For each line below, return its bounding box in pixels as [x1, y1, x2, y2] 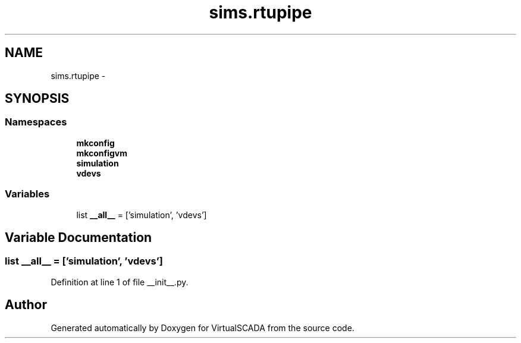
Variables [5, 188, 50, 200]
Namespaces [5, 116, 67, 128]
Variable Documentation [5, 229, 152, 245]
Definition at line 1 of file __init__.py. [51, 276, 189, 287]
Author [5, 297, 47, 313]
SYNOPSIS [5, 91, 70, 106]
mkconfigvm [76, 147, 128, 158]
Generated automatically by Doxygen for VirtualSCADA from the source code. [51, 322, 354, 333]
